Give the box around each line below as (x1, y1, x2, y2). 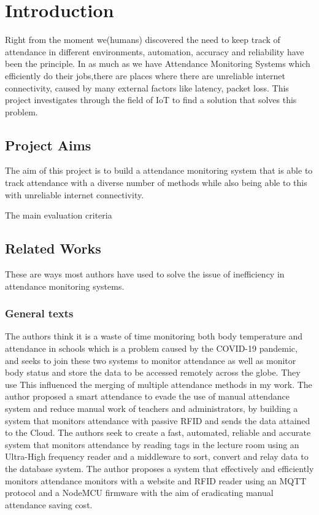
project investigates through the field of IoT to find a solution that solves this (5, 93, 297, 106)
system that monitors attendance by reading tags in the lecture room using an (5, 438, 299, 451)
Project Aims (5, 135, 91, 154)
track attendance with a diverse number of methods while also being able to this (5, 176, 307, 189)
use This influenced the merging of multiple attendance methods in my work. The (5, 378, 312, 390)
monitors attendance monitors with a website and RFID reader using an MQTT (5, 474, 307, 487)
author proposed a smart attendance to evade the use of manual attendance (5, 390, 290, 403)
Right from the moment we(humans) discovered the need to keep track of (5, 33, 280, 46)
